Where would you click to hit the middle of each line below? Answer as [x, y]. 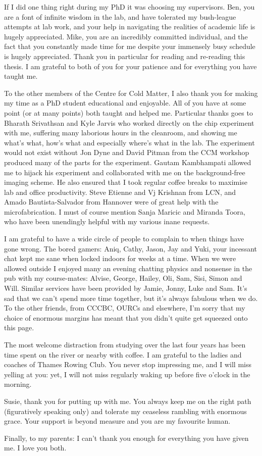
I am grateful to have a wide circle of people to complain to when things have [124, 239]
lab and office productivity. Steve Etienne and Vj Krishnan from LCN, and [120, 192]
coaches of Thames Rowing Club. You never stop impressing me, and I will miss [128, 364]
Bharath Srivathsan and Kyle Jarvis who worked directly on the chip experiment [129, 122]
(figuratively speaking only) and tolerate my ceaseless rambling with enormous [125, 411]
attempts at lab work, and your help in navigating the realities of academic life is [130, 27]
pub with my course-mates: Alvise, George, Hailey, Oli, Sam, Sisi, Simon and [123, 278]
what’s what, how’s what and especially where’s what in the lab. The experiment [129, 142]
